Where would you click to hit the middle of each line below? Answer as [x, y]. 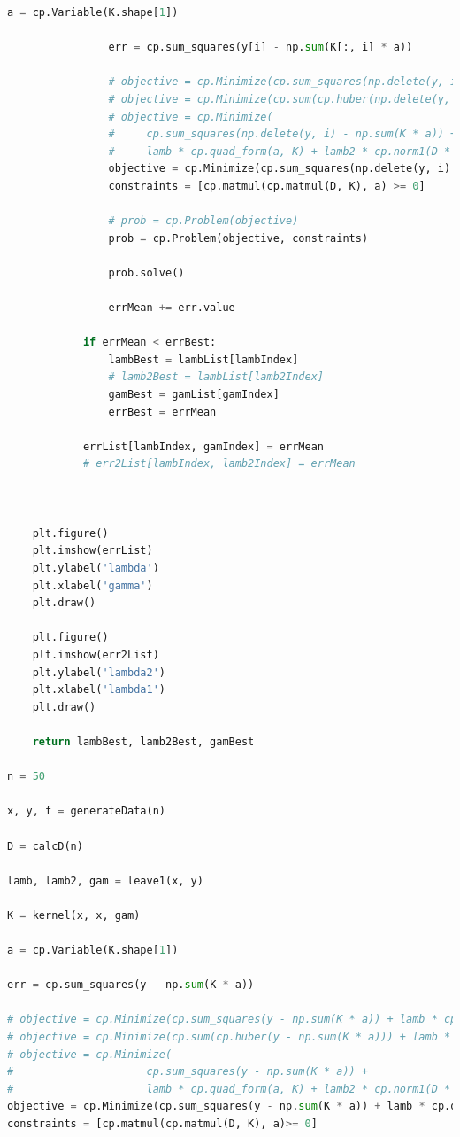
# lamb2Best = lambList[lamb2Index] [216, 377]
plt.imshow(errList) [92, 551]
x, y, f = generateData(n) [86, 811]
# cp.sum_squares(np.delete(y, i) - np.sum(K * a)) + [283, 134]
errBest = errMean [162, 412]
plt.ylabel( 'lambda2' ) [99, 672]
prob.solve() [146, 273]
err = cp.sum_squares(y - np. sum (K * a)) [131, 985]
